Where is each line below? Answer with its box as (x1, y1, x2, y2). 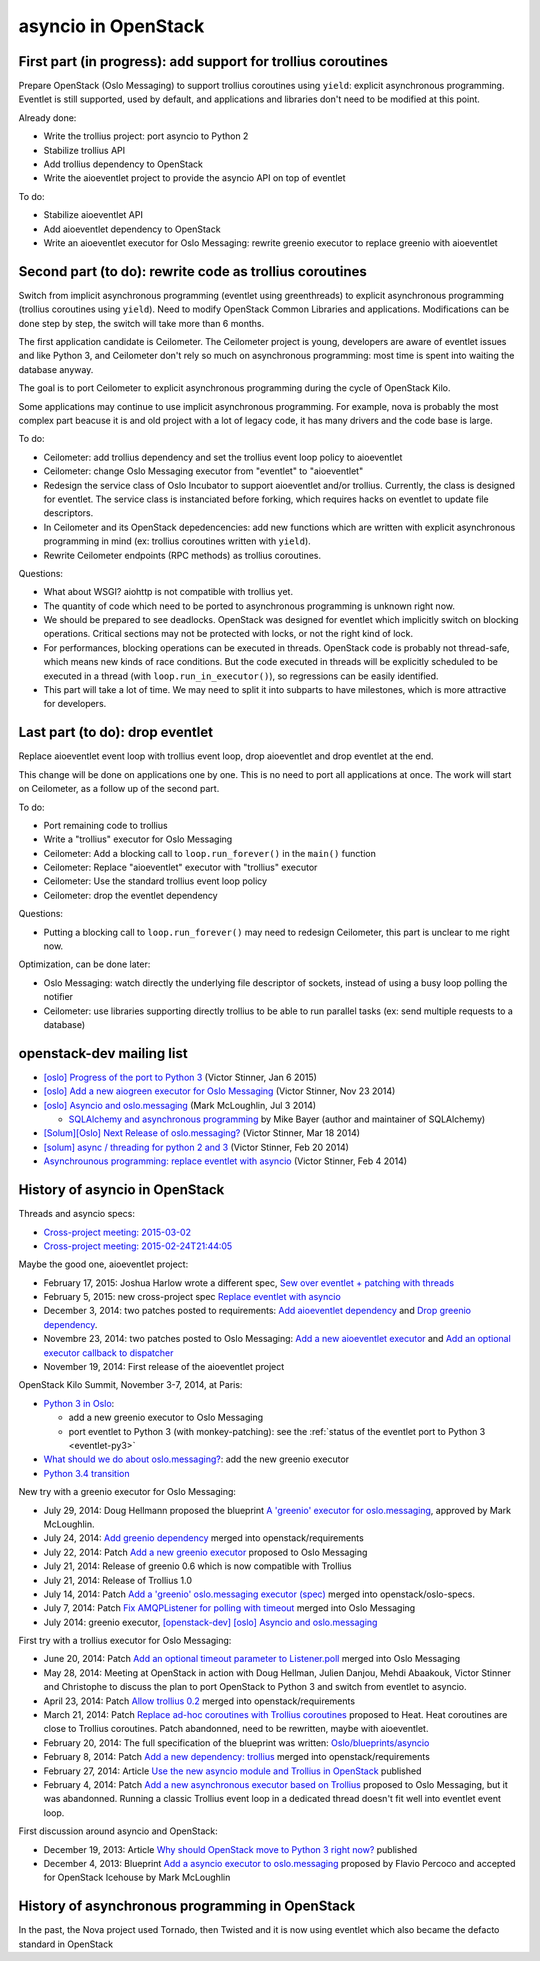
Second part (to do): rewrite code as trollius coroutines (18, 263, 367, 280)
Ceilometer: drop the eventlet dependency (43, 889, 219, 901)
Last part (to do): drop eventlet (18, 724, 214, 741)
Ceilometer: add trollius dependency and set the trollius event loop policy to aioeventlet (43, 451, 403, 463)
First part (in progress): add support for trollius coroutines (18, 53, 389, 70)
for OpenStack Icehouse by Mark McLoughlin (43, 1871, 231, 1884)
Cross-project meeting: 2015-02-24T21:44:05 (43, 1240, 233, 1252)
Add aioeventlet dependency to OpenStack (43, 223, 221, 235)
